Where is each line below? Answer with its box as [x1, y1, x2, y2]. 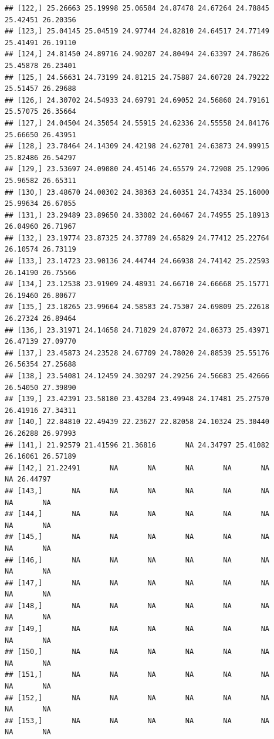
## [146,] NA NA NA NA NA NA [5, 555, 270, 564]
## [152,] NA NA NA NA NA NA [5, 693, 270, 702]
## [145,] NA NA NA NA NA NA [5, 533, 270, 541]
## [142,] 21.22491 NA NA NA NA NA [5, 463, 270, 472]
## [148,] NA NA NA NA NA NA [5, 601, 270, 610]
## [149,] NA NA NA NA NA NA [5, 625, 270, 633]
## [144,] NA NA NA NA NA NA [5, 510, 270, 518]
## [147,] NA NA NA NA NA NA [5, 578, 270, 587]
